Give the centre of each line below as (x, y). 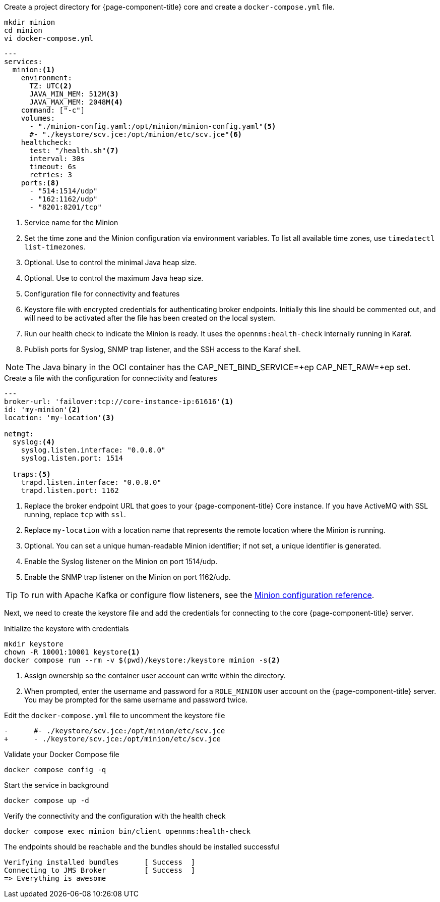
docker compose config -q (55, 770)
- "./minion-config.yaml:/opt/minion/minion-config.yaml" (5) (153, 126)
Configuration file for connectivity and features (102, 294)
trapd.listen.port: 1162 (70, 490)
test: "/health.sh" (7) (74, 151)
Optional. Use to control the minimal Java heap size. (111, 262)
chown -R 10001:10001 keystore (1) (72, 652)
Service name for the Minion (71, 222)
